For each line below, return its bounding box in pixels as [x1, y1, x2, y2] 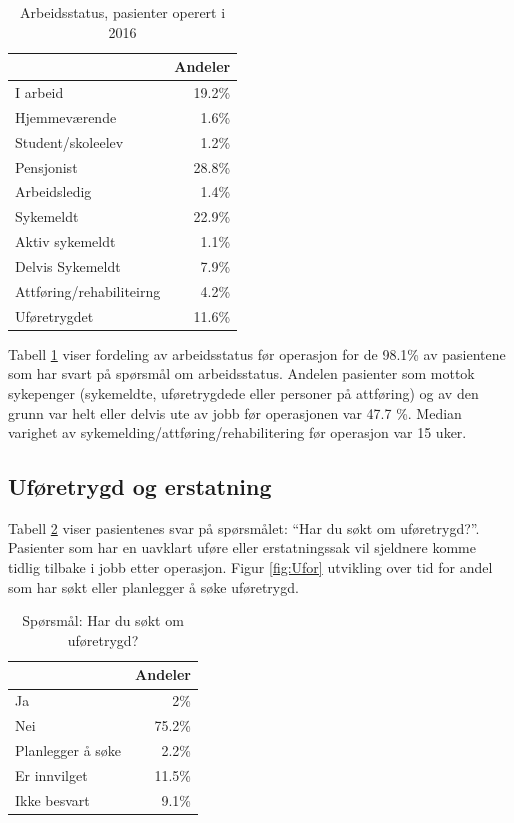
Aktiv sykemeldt [15, 231, 116, 252]
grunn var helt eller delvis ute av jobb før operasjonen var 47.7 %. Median [8, 402, 462, 423]
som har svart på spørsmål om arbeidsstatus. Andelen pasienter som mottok [8, 363, 475, 384]
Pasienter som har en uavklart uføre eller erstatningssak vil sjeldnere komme [8, 537, 476, 558]
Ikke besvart [15, 789, 90, 810]
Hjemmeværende [15, 106, 117, 127]
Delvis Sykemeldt [15, 255, 121, 276]
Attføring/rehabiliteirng [15, 280, 161, 301]
